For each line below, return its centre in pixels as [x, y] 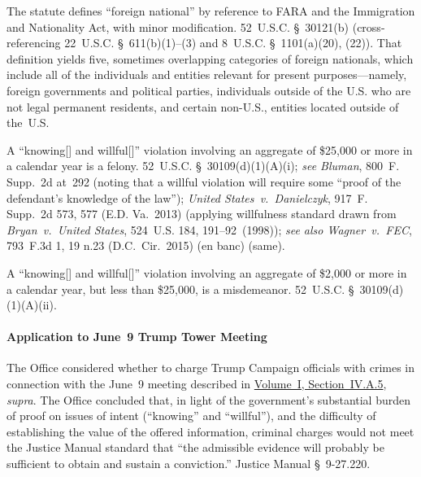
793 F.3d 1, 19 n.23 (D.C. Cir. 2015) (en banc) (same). [146, 245]
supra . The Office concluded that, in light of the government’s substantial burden [209, 399]
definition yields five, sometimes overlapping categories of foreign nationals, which [210, 58]
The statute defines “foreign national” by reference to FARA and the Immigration [211, 11]
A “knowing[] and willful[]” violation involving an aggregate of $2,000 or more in [207, 272]
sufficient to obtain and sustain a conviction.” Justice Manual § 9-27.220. [189, 464]
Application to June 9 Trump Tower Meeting [137, 337]
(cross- [369, 26]
